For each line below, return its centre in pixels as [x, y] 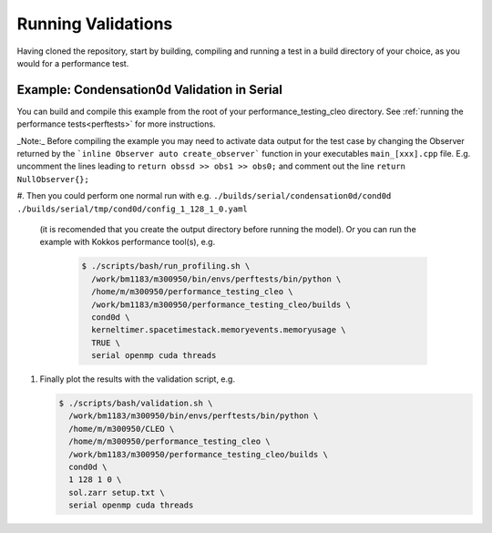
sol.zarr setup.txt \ [117, 492]
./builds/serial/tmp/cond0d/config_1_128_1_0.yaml [132, 209]
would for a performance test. [73, 63]
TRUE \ [106, 343]
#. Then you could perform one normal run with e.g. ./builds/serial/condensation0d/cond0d [204, 196]
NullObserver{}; [53, 179]
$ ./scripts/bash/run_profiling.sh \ [166, 266]
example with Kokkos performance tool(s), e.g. [128, 242]
